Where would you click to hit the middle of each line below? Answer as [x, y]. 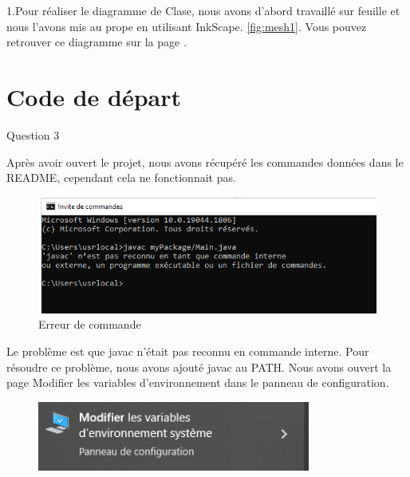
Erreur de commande [90, 324]
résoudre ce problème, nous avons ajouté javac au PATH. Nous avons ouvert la [199, 367]
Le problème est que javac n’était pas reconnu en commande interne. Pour [188, 351]
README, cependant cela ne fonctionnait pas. [121, 177]
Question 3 [33, 134]
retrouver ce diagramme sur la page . [97, 42]
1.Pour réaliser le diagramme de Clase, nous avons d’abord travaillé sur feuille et [203, 10]
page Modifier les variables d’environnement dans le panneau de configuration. [198, 382]
